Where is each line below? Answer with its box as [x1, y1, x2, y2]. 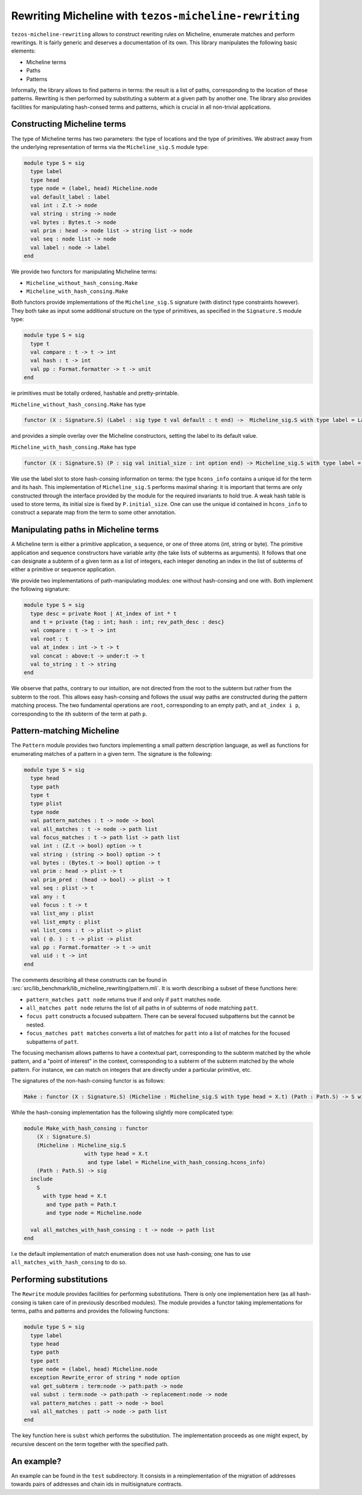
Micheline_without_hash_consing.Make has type [11, 400, 146, 408]
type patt [30, 1357, 60, 1364]
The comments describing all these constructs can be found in [11, 976, 167, 984]
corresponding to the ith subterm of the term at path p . [11, 710, 147, 717]
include [30, 1176, 53, 1183]
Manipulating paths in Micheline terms [11, 525, 159, 535]
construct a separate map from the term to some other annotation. [11, 509, 176, 516]
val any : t [30, 893, 66, 900]
